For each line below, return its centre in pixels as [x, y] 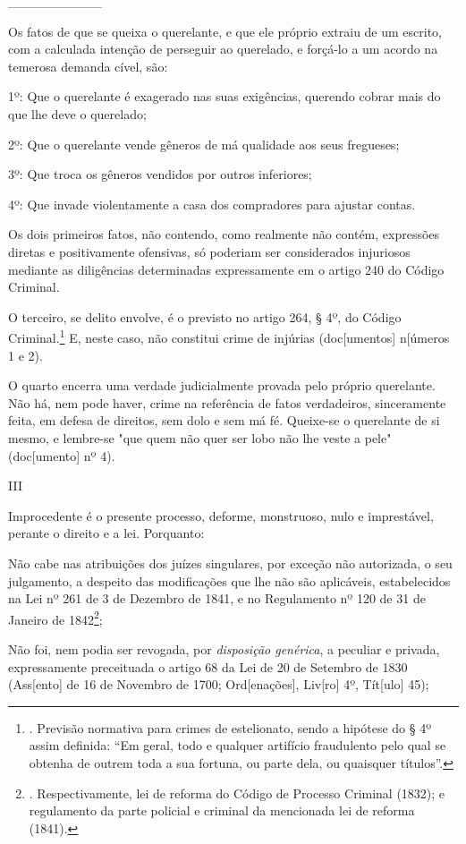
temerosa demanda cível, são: [88, 66]
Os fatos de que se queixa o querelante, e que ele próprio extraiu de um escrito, [225, 31]
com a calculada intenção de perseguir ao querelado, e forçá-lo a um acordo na [223, 49]
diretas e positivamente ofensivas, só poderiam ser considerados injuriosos [209, 251]
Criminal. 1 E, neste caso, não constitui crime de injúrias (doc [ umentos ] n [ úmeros [229, 336]
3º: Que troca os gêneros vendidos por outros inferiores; [160, 174]
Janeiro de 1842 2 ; [55, 618]
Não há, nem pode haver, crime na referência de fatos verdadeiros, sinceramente [227, 402]
